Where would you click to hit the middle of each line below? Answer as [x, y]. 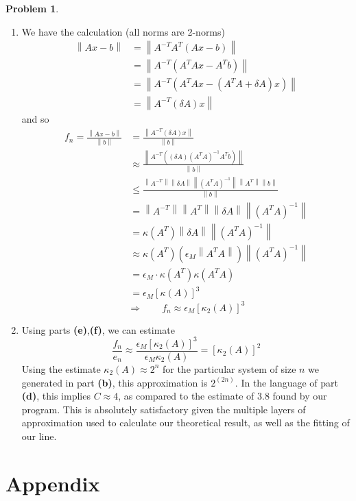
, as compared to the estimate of [186, 396]
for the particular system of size [229, 368]
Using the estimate [61, 368]
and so [35, 119]
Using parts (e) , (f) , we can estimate [98, 329]
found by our [300, 396]
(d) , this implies [56, 396]
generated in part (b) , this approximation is [115, 382]
